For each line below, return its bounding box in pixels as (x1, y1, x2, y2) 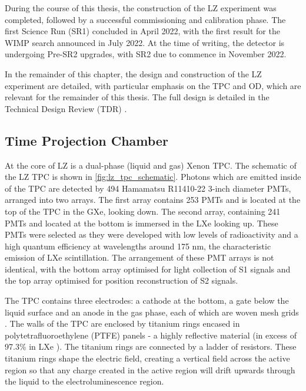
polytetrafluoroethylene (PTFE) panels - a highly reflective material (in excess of (5, 328, 297, 341)
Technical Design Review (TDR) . (5, 102, 127, 114)
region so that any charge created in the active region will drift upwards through (5, 363, 295, 376)
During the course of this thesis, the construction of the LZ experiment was (5, 2, 277, 14)
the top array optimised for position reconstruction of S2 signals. (5, 274, 238, 287)
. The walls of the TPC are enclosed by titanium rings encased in (5, 317, 240, 330)
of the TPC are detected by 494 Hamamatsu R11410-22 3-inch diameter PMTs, (5, 182, 291, 194)
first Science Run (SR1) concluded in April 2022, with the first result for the (5, 25, 280, 37)
